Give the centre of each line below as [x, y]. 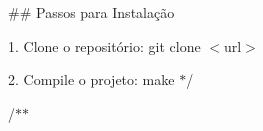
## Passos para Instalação [91, 12]
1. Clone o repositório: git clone [104, 45]
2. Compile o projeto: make [91, 79]
